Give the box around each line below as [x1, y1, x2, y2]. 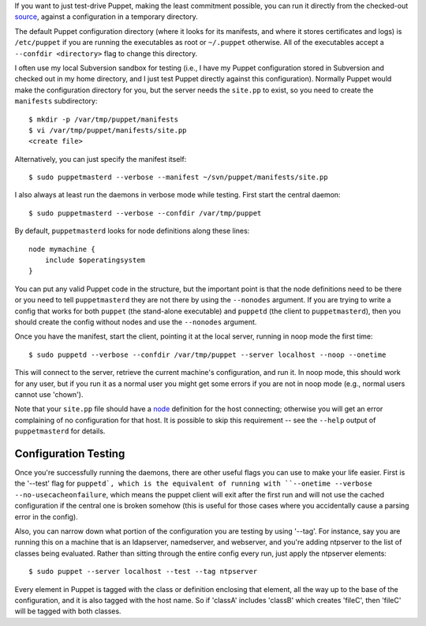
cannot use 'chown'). [14, 389, 84, 399]
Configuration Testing [14, 447, 125, 460]
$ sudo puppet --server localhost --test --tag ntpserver [28, 567, 258, 576]
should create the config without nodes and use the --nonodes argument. [14, 317, 257, 327]
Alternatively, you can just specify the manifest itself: [14, 154, 187, 163]
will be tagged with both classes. [14, 606, 121, 616]
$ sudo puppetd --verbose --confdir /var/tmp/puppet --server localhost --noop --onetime [28, 350, 387, 359]
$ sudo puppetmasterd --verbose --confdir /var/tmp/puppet [28, 208, 262, 217]
